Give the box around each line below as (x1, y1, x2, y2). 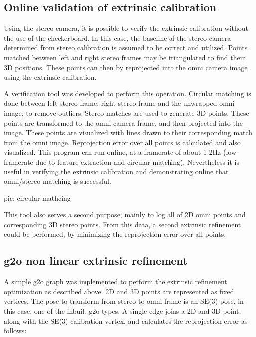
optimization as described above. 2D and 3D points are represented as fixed (4, 286, 234, 296)
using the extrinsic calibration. (4, 72, 97, 82)
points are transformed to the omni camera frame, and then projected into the (4, 117, 243, 128)
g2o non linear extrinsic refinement (4, 253, 188, 268)
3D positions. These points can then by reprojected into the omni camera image (4, 62, 248, 72)
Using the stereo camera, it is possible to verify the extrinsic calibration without (4, 23, 249, 33)
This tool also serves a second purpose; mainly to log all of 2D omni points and (4, 209, 246, 220)
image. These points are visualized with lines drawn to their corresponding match (4, 127, 253, 138)
